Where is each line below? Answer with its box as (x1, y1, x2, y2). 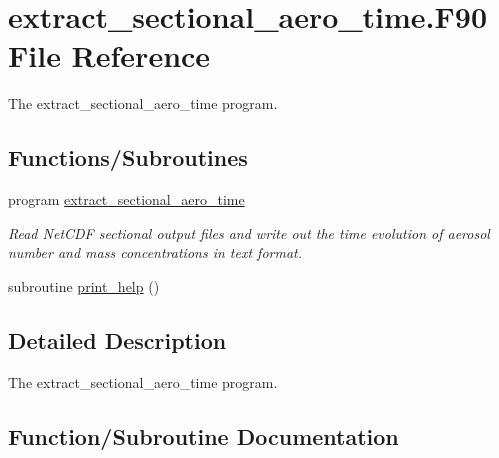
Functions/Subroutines (8, 142, 248, 173)
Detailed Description (8, 324, 227, 355)
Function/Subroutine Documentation (8, 420, 399, 451)
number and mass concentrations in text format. (8, 242, 302, 263)
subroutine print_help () (8, 275, 160, 296)
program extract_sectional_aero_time (8, 189, 245, 210)
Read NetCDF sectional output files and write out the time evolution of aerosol (8, 222, 490, 243)
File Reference (8, 35, 211, 76)
